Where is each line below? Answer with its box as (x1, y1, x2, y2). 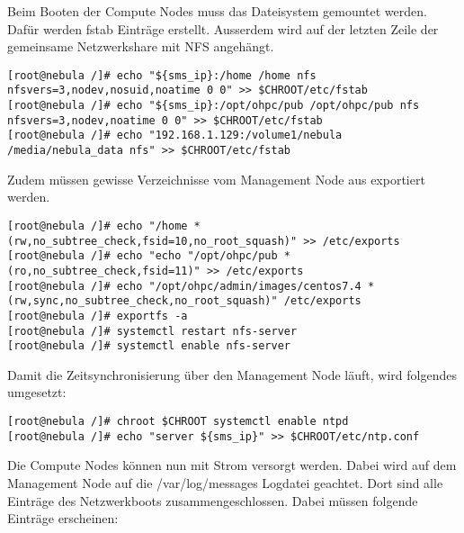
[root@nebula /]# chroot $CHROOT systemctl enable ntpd (7, 415, 349, 428)
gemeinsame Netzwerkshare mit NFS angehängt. (7, 37, 274, 56)
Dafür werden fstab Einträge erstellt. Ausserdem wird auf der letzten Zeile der (7, 19, 439, 38)
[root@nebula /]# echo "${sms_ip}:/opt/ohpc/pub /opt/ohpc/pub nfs (7, 99, 420, 113)
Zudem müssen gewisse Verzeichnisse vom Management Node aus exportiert (7, 169, 425, 188)
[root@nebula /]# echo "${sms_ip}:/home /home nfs (7, 68, 317, 82)
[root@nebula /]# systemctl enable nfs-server (7, 339, 290, 353)
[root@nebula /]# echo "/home (7, 219, 188, 232)
